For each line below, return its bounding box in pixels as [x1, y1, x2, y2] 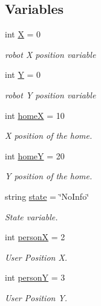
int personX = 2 [5, 231, 65, 243]
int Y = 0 [5, 68, 41, 81]
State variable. [5, 210, 58, 223]
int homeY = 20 [5, 149, 65, 162]
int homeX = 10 [5, 109, 65, 121]
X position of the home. [5, 129, 93, 142]
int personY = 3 [5, 271, 65, 284]
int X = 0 [5, 28, 41, 40]
